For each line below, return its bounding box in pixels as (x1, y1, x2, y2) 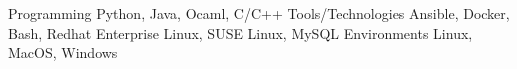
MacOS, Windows (8, 42, 118, 63)
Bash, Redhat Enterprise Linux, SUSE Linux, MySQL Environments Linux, (8, 22, 473, 43)
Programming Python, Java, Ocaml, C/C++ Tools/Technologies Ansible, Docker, (8, 3, 510, 23)
